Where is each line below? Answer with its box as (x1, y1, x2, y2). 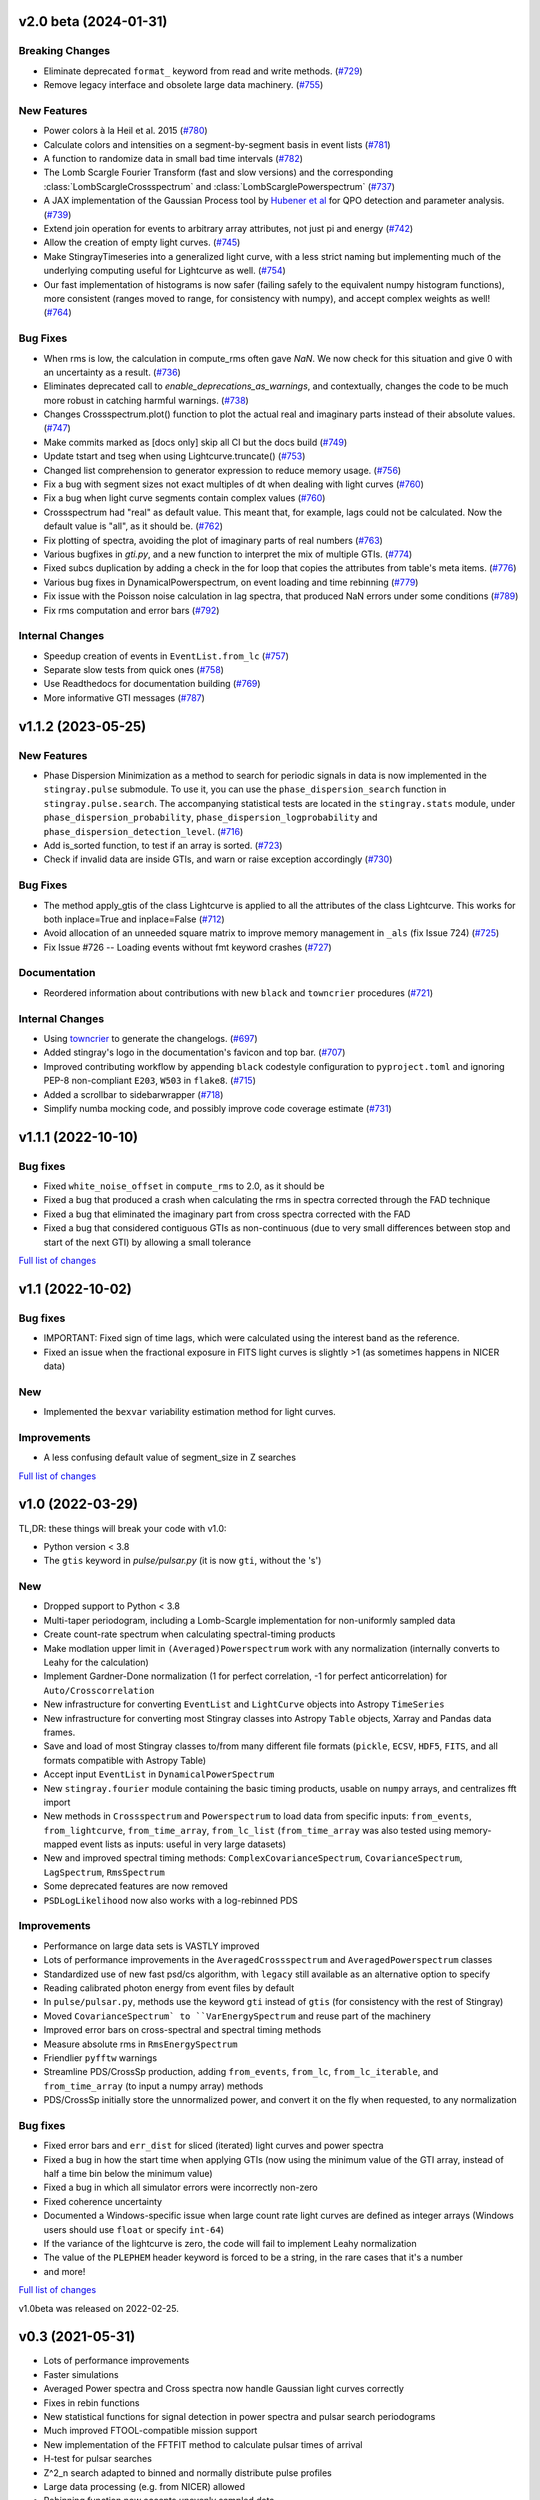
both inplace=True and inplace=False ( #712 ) (43, 913, 225, 925)
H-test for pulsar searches (43, 2453, 152, 2465)
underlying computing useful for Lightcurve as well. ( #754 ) (43, 265, 287, 277)
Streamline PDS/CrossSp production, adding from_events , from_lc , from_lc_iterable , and (43, 2066, 439, 2078)
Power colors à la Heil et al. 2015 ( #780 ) (43, 125, 209, 137)
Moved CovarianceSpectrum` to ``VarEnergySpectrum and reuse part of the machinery (43, 2010, 432, 2022)
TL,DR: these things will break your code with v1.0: (18, 1522, 227, 1534)
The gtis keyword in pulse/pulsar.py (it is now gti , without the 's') (43, 1555, 322, 1567)
